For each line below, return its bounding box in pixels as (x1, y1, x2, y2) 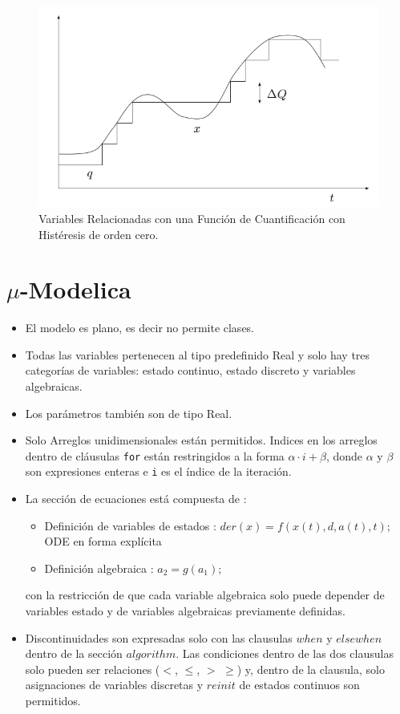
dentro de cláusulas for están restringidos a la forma (25, 447, 285, 464)
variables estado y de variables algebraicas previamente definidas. (25, 602, 345, 619)
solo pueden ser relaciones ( (25, 660, 160, 677)
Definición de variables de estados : (44, 517, 216, 533)
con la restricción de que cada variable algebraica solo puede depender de (25, 586, 385, 603)
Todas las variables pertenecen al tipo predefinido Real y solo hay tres (25, 346, 370, 363)
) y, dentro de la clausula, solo (236, 660, 385, 677)
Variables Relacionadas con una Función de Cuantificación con (38, 209, 345, 226)
